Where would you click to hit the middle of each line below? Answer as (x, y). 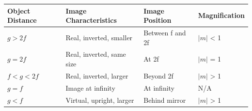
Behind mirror (165, 100)
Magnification (221, 15)
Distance (22, 20)
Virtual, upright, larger (100, 100)
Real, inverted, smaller (99, 37)
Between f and (165, 32)
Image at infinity (90, 87)
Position (157, 20)
